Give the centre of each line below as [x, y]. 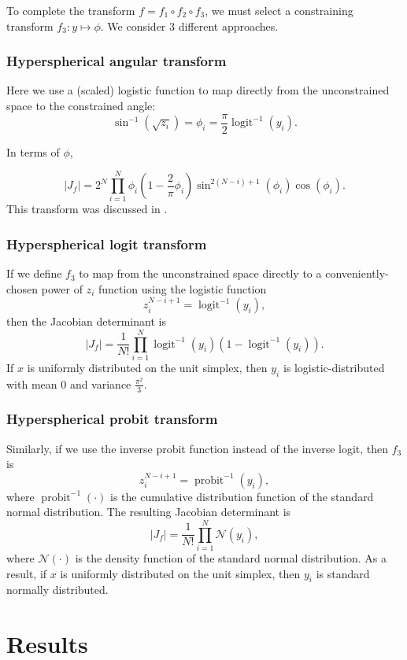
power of [62, 288]
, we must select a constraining [279, 10]
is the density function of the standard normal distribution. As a [231, 558]
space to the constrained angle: [81, 105]
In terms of [33, 151]
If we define [34, 273]
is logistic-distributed [334, 367]
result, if [27, 573]
